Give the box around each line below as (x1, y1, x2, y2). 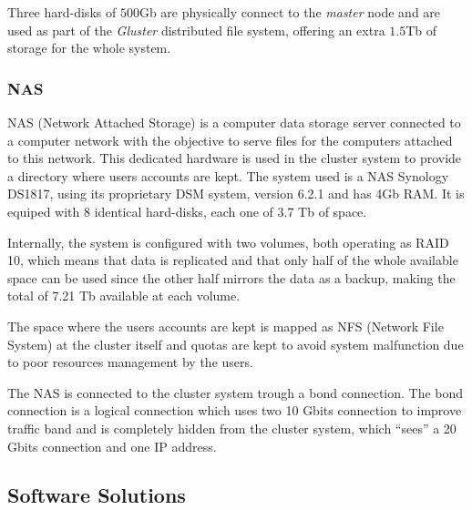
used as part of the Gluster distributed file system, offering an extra (7, 20, 385, 39)
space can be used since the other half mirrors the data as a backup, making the (7, 268, 456, 287)
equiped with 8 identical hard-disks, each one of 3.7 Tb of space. (7, 201, 367, 220)
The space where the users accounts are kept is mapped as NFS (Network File (7, 316, 444, 335)
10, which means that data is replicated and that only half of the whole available (7, 250, 458, 270)
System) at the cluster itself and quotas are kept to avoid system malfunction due (7, 334, 464, 353)
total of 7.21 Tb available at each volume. (7, 286, 241, 305)
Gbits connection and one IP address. (7, 436, 217, 455)
